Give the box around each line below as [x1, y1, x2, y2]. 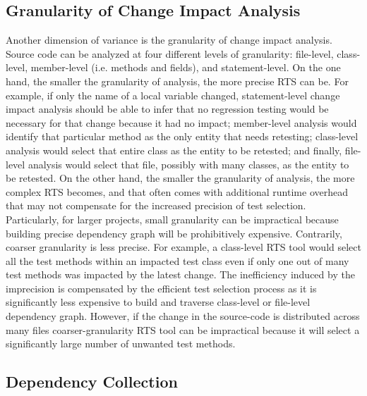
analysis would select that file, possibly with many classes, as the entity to [28, 156, 349, 171]
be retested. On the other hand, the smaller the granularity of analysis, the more [6, 171, 355, 185]
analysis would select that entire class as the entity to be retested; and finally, [6, 142, 342, 157]
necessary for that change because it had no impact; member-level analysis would [6, 115, 357, 130]
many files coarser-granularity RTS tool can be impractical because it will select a [6, 322, 360, 337]
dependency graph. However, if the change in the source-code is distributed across [6, 309, 360, 323]
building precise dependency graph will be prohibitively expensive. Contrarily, [6, 225, 342, 240]
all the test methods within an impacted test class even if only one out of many [6, 253, 349, 268]
